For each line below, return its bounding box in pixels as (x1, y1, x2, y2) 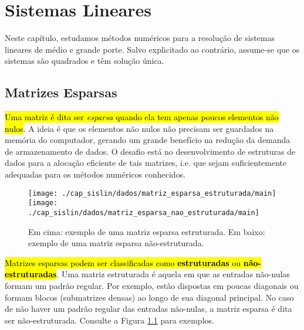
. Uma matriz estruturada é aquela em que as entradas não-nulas (56, 268, 290, 280)
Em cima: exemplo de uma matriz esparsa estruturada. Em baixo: (28, 225, 265, 237)
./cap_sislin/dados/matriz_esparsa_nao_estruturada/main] (28, 208, 259, 217)
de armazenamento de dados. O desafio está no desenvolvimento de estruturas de (5, 145, 296, 157)
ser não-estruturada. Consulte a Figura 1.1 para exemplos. (5, 314, 214, 326)
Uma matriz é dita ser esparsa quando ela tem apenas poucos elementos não (5, 111, 279, 123)
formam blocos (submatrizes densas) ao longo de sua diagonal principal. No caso (5, 291, 294, 303)
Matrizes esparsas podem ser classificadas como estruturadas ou (5, 256, 241, 268)
